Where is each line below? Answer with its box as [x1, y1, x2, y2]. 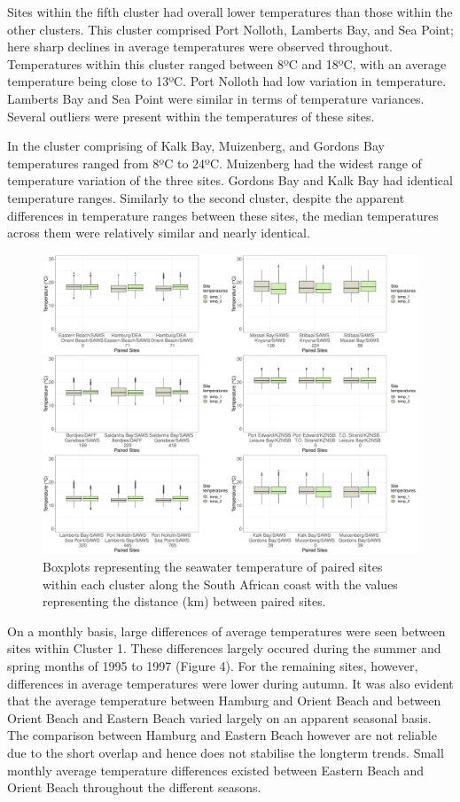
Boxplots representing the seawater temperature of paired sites [43, 557, 383, 576]
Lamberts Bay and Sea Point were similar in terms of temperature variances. [7, 89, 425, 107]
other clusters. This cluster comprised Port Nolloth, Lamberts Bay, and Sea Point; [7, 19, 454, 38]
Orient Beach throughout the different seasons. [7, 778, 261, 797]
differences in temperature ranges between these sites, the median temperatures [7, 206, 439, 224]
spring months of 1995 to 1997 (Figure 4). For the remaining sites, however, [7, 656, 418, 674]
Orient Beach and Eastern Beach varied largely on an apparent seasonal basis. [7, 708, 432, 727]
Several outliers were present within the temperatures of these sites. [7, 106, 375, 125]
